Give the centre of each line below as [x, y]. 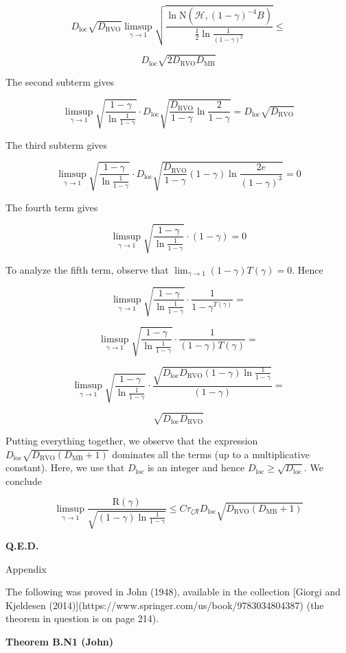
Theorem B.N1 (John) [60, 641]
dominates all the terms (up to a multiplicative [211, 454]
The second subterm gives [60, 82]
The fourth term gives [52, 207]
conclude [24, 480]
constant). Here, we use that [65, 467]
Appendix [26, 568]
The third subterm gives [57, 144]
